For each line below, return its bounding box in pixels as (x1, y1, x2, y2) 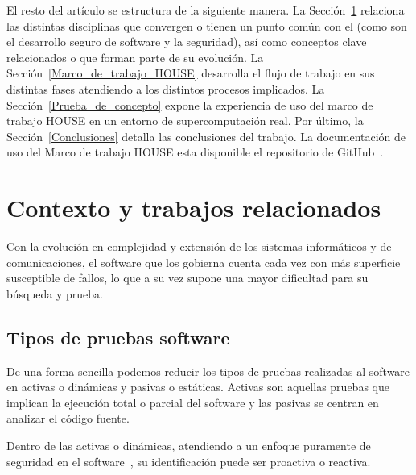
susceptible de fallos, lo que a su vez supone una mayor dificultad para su (6, 269, 369, 286)
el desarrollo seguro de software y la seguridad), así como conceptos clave (6, 33, 367, 50)
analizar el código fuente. (6, 410, 130, 427)
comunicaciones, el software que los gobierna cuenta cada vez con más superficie (6, 253, 401, 270)
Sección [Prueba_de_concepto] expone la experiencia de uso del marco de (6, 96, 373, 113)
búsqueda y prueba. (6, 285, 103, 302)
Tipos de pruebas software (6, 324, 230, 349)
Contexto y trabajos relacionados (6, 191, 381, 224)
